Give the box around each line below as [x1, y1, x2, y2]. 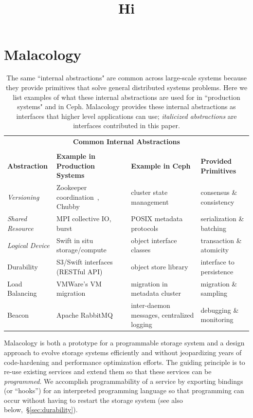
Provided [200, 156, 232, 166]
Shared [7, 213, 27, 224]
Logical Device [7, 240, 50, 250]
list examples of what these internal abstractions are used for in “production [13, 92, 240, 102]
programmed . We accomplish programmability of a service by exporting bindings [4, 376, 243, 386]
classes [131, 245, 151, 255]
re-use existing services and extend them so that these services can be [4, 366, 212, 377]
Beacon [7, 309, 29, 320]
